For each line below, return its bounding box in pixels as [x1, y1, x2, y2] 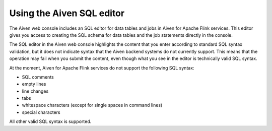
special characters [22, 109, 60, 115]
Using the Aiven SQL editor [9, 8, 125, 19]
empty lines [22, 81, 46, 87]
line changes [22, 88, 49, 94]
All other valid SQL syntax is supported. [9, 118, 92, 124]
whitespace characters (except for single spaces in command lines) [22, 102, 163, 108]
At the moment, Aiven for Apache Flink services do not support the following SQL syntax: [9, 64, 194, 71]
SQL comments [22, 74, 54, 80]
